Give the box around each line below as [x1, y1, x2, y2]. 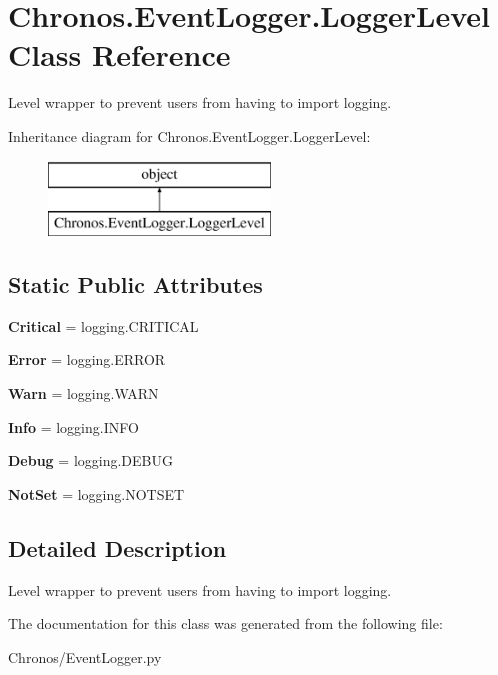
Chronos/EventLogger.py [8, 646, 162, 667]
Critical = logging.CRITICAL [8, 315, 199, 336]
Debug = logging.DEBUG [8, 450, 173, 471]
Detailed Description [8, 532, 227, 563]
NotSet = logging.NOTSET [8, 483, 185, 504]
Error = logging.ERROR [8, 349, 166, 370]
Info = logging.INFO [8, 416, 139, 437]
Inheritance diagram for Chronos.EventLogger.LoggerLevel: [8, 125, 371, 146]
